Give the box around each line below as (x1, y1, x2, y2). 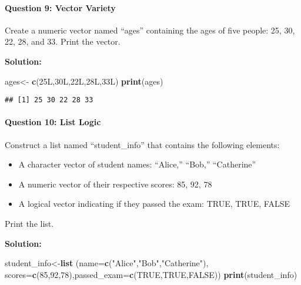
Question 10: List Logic (5, 116, 101, 128)
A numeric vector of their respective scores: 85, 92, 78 (18, 177, 212, 190)
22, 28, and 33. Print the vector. (5, 35, 121, 48)
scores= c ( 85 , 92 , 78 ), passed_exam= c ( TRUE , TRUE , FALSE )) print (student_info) (5, 268, 297, 280)
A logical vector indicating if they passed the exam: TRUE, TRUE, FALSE (18, 197, 290, 210)
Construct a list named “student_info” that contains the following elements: (5, 138, 280, 150)
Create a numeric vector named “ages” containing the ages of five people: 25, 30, (5, 24, 295, 36)
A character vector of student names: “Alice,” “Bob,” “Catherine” (18, 158, 256, 170)
